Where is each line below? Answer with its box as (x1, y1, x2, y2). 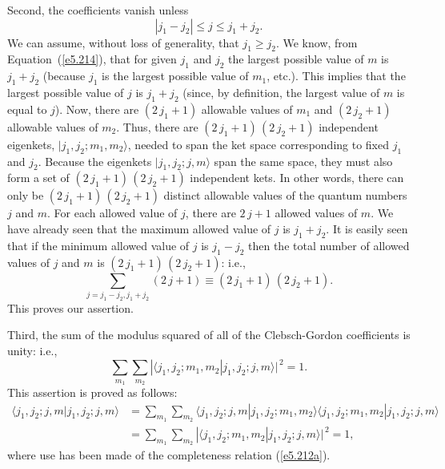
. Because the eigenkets (38, 152, 152, 169)
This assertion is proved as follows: (7, 383, 178, 400)
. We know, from (275, 34, 358, 51)
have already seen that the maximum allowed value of (7, 220, 271, 237)
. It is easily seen (326, 220, 408, 237)
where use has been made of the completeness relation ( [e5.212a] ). (7, 447, 331, 463)
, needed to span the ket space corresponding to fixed (127, 135, 389, 152)
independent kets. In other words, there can (190, 169, 404, 186)
